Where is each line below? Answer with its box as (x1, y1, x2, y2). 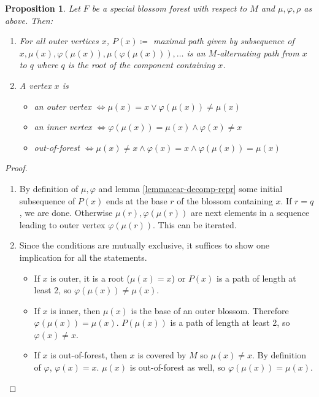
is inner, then (50, 304, 101, 317)
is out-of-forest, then (50, 349, 127, 361)
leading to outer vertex (19, 218, 106, 231)
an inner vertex (34, 120, 92, 133)
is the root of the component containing (67, 58, 215, 71)
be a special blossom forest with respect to (91, 2, 247, 14)
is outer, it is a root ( (50, 271, 130, 284)
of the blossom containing (177, 194, 273, 207)
